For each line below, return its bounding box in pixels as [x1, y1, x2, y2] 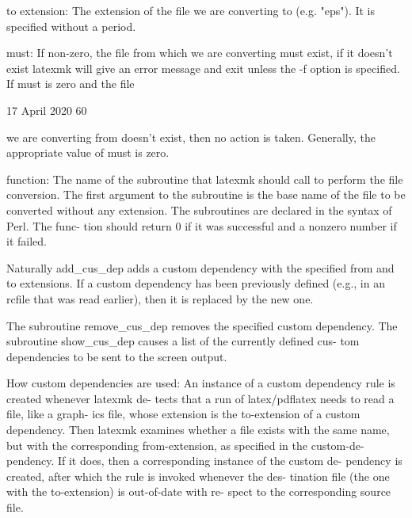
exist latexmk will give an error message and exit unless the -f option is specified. [6, 59, 400, 76]
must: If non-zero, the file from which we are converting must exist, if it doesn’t [6, 44, 393, 61]
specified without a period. [6, 17, 136, 34]
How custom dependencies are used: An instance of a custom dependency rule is [6, 375, 395, 391]
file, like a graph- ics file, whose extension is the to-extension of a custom [6, 406, 360, 422]
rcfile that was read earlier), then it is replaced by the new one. [6, 290, 314, 307]
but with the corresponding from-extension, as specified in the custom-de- [6, 436, 364, 453]
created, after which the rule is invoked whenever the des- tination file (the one [6, 467, 390, 484]
